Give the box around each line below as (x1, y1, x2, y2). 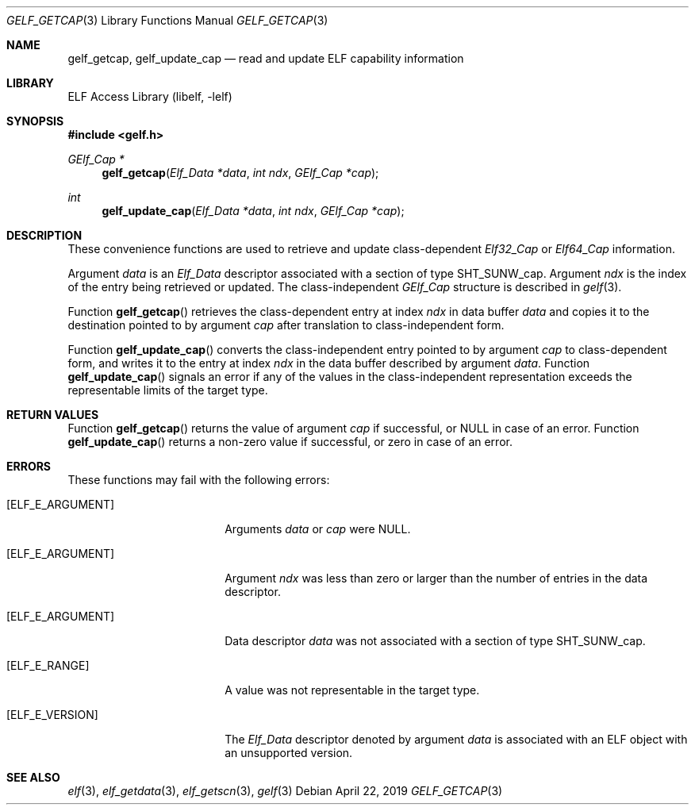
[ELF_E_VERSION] (6, 708, 98, 721)
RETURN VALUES (6, 408, 99, 421)
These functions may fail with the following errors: (67, 473, 330, 486)
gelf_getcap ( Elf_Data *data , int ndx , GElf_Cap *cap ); (102, 166, 379, 179)
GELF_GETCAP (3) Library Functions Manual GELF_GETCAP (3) (6, 13, 328, 27)
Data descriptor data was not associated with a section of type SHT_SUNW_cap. (225, 634, 646, 648)
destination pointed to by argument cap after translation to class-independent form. (67, 318, 505, 332)
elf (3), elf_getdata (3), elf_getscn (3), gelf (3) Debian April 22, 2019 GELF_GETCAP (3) (67, 784, 503, 798)
